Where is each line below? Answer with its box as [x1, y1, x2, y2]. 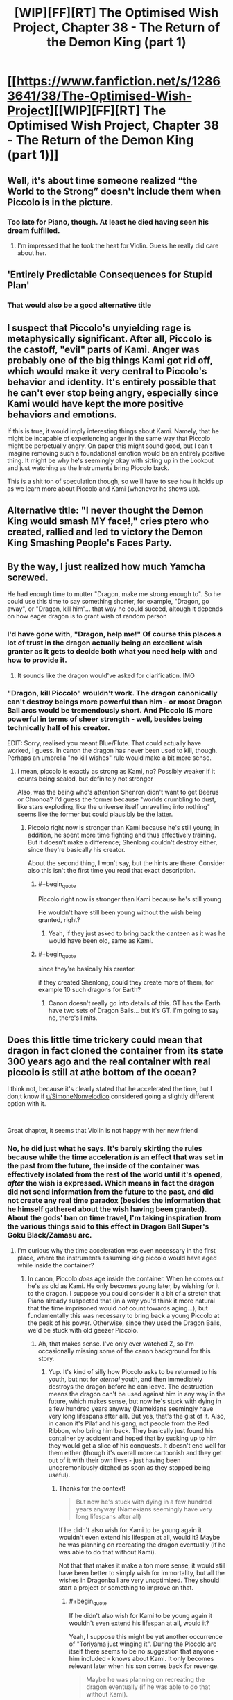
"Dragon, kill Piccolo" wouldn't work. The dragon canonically [7, 688, 218, 698]
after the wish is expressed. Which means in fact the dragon [7, 1179, 214, 1188]
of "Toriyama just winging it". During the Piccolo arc [69, 1640, 217, 1648]
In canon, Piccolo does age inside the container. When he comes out [27, 1274, 224, 1283]
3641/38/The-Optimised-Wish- [7, 88, 192, 104]
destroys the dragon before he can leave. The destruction [48, 1382, 214, 1391]
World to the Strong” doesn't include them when [7, 185, 221, 197]
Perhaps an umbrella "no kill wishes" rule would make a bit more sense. [7, 754, 212, 762]
